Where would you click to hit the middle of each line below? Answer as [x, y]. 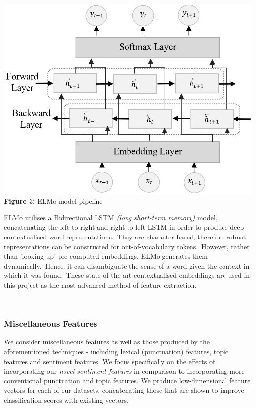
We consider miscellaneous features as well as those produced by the [107, 342]
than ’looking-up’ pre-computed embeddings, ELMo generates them [106, 256]
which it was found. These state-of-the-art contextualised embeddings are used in [127, 275]
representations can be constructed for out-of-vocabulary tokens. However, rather [127, 246]
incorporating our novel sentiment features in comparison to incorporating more [124, 371]
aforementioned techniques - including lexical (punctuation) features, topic [116, 351]
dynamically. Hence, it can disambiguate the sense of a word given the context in [127, 265]
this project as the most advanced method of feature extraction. [100, 285]
